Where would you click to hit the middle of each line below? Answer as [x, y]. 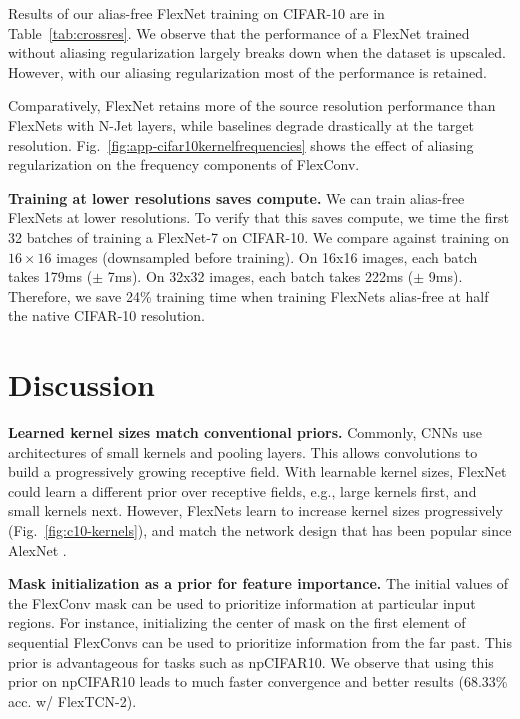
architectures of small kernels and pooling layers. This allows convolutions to [243, 451]
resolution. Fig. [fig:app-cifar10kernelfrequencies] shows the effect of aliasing [241, 144]
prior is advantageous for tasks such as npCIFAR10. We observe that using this [251, 661]
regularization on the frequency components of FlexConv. [184, 164]
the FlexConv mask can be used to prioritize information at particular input [242, 602]
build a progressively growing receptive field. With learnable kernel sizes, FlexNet [257, 471]
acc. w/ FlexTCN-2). [72, 700]
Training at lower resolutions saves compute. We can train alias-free [236, 197]
